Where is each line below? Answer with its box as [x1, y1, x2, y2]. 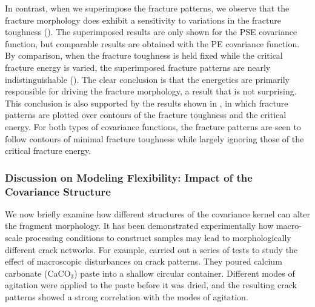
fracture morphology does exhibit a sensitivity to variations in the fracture [5, 13, 281, 26]
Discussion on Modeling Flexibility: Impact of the [5, 170, 253, 185]
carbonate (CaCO [5, 266, 71, 279]
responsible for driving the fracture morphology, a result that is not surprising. [5, 85, 297, 97]
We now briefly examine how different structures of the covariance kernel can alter [5, 207, 310, 220]
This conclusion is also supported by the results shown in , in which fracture [5, 96, 288, 109]
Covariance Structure [5, 183, 111, 199]
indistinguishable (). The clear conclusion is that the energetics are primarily [5, 73, 290, 85]
